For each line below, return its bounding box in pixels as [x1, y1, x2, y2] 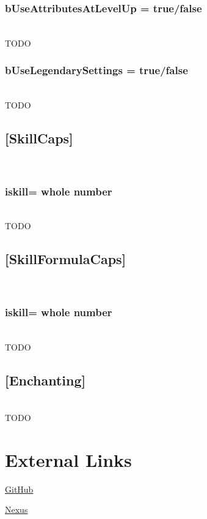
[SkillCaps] [5, 129, 73, 148]
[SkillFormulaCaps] [5, 249, 126, 268]
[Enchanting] [5, 370, 86, 389]
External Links [5, 447, 132, 472]
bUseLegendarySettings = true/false [5, 63, 188, 78]
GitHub [5, 482, 34, 495]
